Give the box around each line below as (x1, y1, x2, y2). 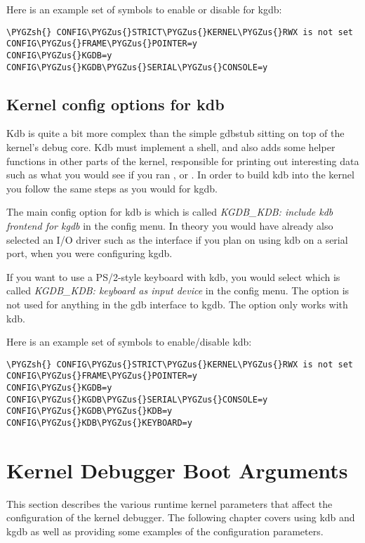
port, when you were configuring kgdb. (6, 246, 173, 261)
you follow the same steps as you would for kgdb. (6, 181, 218, 195)
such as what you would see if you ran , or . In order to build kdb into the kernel (6, 167, 354, 182)
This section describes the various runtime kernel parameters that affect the (6, 496, 333, 511)
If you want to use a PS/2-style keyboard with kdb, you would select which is (6, 269, 340, 284)
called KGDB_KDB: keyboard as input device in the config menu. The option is (6, 283, 350, 298)
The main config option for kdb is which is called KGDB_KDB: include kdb (6, 204, 333, 219)
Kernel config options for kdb (6, 93, 225, 115)
